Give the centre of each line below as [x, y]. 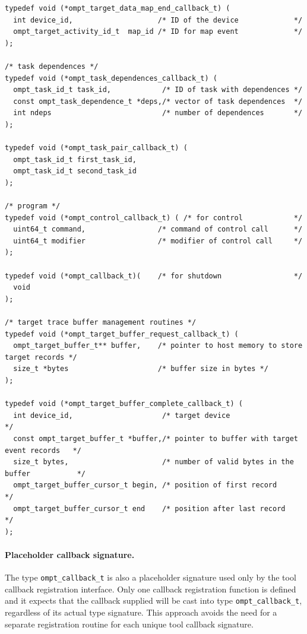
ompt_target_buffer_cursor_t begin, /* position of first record [145, 485]
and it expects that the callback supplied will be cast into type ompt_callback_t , [153, 600]
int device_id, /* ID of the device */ [158, 20]
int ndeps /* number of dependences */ [158, 113]
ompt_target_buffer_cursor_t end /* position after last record [149, 508]
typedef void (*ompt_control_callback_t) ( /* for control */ [154, 218]
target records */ [41, 357]
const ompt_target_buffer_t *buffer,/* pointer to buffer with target [156, 438]
